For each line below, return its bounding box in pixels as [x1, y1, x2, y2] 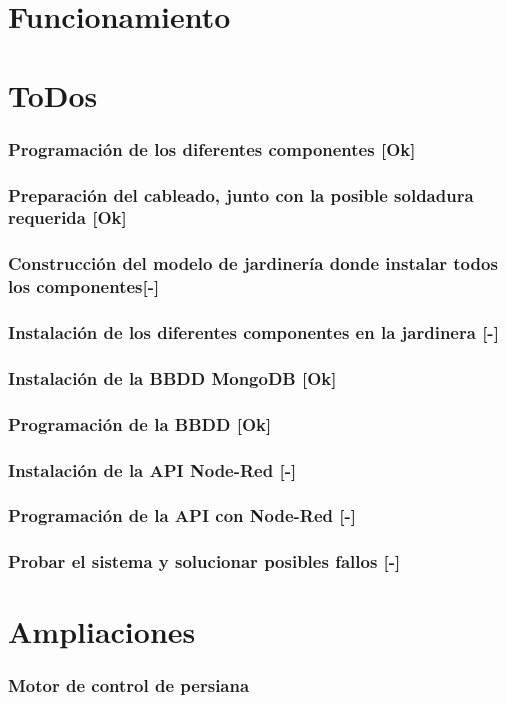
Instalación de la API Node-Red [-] [8, 457, 297, 482]
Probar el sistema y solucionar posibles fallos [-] [8, 549, 401, 574]
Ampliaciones [8, 611, 196, 652]
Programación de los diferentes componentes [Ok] [8, 136, 416, 161]
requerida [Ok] [8, 205, 127, 230]
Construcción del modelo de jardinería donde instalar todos [8, 251, 498, 276]
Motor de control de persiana [8, 673, 250, 698]
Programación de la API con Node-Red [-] [8, 503, 356, 528]
